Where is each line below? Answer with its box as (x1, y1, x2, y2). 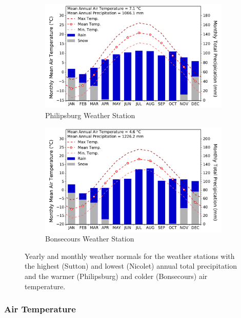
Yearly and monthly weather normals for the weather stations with (25, 250, 235, 261)
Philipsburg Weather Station (45, 109, 135, 120)
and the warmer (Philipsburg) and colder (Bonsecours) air (25, 271, 208, 282)
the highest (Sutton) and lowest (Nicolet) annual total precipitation (25, 260, 237, 271)
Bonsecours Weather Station (45, 233, 134, 244)
